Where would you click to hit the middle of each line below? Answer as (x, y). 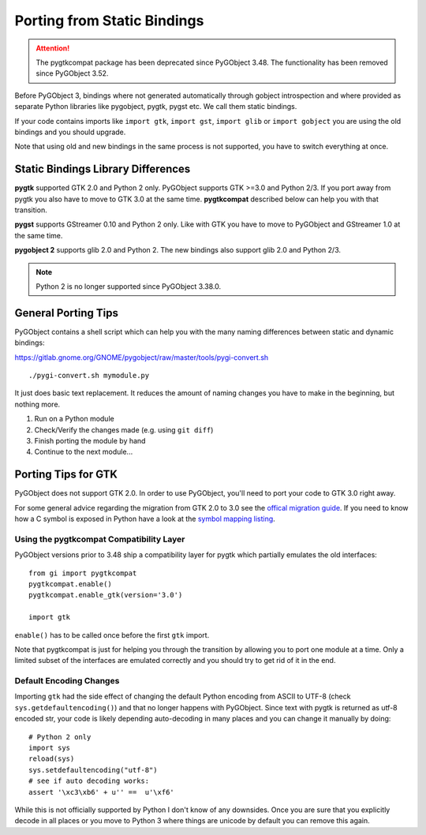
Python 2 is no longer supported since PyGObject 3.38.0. (129, 286)
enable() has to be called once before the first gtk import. (112, 635)
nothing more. (37, 404)
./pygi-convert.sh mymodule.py (89, 375)
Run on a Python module (74, 419)
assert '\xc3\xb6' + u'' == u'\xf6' (102, 792)
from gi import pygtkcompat (83, 573)
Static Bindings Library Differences (103, 169)
